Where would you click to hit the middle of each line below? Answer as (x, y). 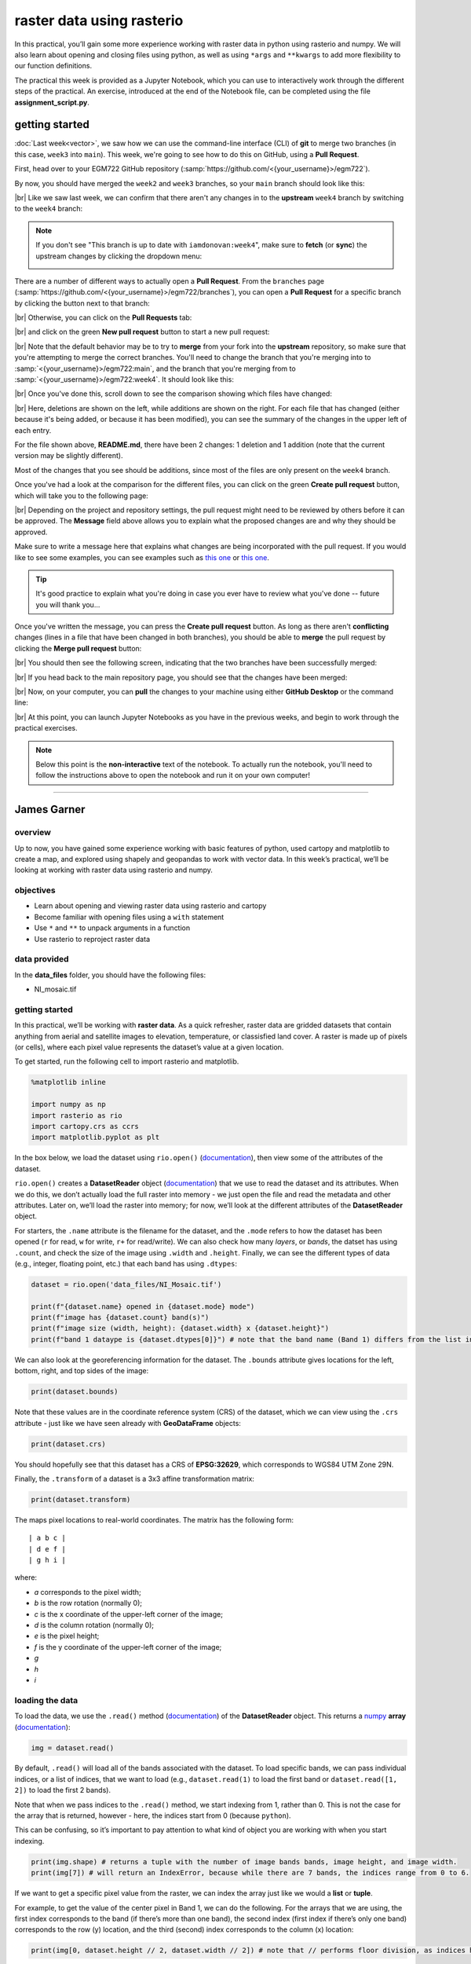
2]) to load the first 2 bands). (63, 1790)
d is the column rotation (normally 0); (94, 1625)
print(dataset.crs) (68, 1444)
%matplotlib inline (68, 1083)
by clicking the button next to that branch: (82, 303)
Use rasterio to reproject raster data (92, 939)
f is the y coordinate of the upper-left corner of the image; (128, 1647)
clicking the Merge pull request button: (78, 648)
